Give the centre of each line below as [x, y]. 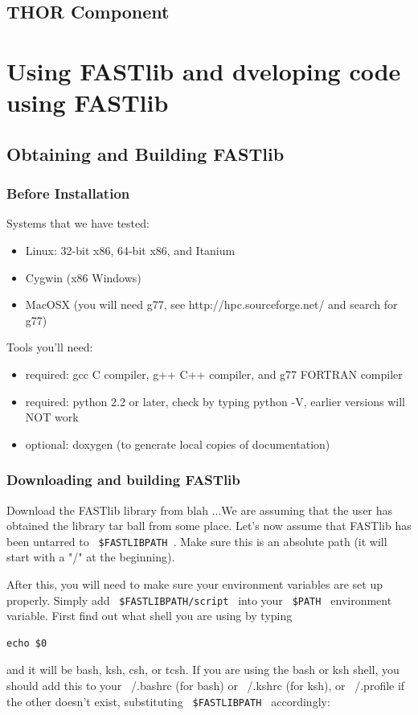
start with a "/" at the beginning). [91, 557]
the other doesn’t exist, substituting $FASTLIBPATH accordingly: [168, 701]
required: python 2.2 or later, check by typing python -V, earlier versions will [215, 401]
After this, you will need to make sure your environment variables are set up [195, 584]
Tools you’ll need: [50, 347]
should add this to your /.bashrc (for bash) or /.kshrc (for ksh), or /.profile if [206, 685]
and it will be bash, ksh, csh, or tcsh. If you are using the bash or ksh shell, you [203, 670]
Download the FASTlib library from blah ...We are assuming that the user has [200, 510]
